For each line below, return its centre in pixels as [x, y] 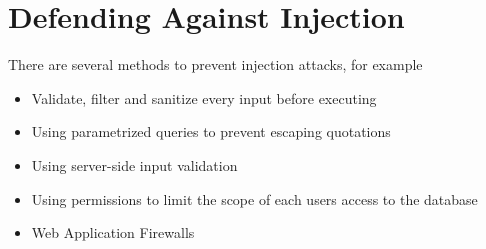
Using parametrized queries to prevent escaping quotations [211, 131]
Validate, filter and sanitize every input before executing [204, 97]
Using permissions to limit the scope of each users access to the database [254, 198]
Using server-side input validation [134, 164]
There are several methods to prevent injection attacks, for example [215, 64]
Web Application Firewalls [113, 232]
